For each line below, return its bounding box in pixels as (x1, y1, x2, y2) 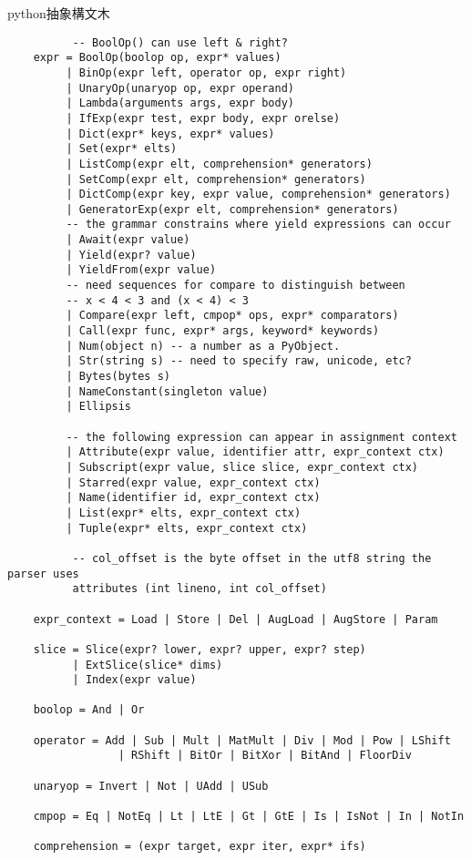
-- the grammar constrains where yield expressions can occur (66, 218, 451, 231)
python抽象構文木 (7, 4, 110, 22)
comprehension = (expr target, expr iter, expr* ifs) (33, 840, 366, 854)
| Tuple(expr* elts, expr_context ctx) (66, 521, 308, 535)
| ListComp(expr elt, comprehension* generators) (66, 157, 373, 170)
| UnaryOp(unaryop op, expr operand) (66, 81, 294, 95)
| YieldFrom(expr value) (66, 263, 217, 277)
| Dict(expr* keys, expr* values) (66, 127, 275, 140)
